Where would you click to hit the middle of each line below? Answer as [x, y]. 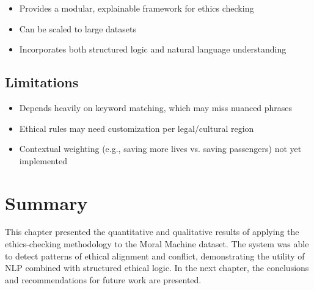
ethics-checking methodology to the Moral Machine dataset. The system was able [157, 244]
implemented [43, 160]
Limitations [42, 82]
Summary [46, 202]
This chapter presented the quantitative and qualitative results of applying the [152, 232]
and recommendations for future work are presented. [103, 279]
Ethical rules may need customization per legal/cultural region [137, 128]
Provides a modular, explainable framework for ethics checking [137, 8]
